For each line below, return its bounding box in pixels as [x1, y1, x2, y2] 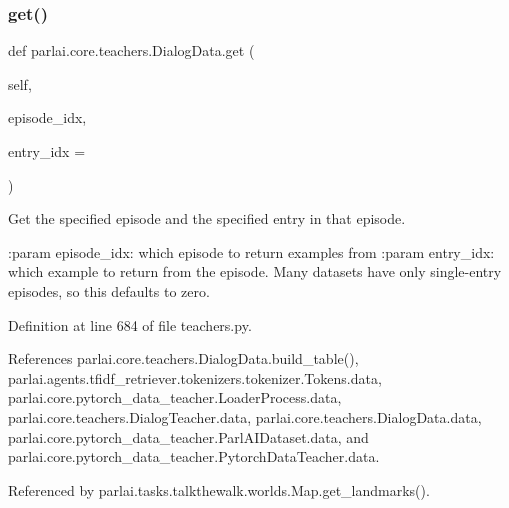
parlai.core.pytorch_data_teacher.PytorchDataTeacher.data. [8, 446, 380, 467]
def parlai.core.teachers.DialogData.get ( [8, 40, 255, 61]
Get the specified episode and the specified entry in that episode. [8, 208, 406, 229]
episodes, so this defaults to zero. [8, 280, 210, 301]
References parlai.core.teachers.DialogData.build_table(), [8, 348, 359, 369]
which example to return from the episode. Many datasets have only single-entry [8, 261, 502, 282]
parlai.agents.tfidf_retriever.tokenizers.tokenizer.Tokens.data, [8, 367, 382, 388]
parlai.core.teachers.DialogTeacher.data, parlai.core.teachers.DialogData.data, [8, 406, 482, 427]
